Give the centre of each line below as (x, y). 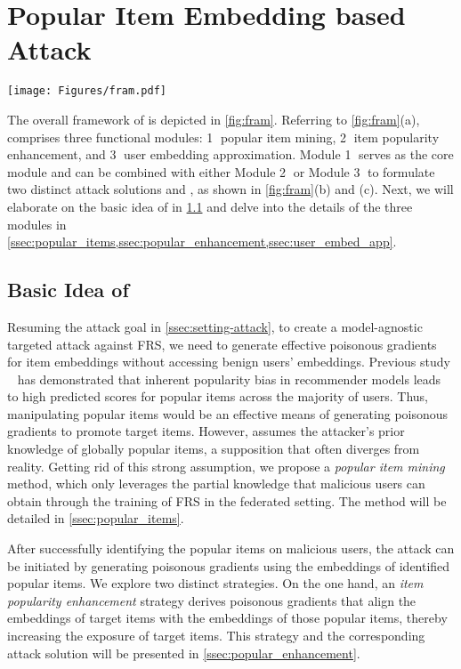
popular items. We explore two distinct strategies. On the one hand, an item (215, 583)
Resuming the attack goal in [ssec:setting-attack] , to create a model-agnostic (215, 326)
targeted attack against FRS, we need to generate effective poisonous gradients (222, 344)
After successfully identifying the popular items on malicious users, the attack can (231, 548)
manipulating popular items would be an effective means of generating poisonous (228, 413)
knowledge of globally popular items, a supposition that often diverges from (214, 449)
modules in (37, 224)
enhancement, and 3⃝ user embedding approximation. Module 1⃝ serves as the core (230, 154)
